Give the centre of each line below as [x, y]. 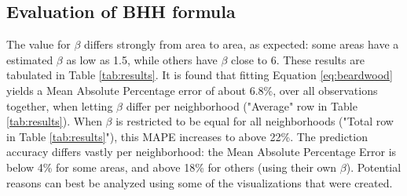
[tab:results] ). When [54, 121]
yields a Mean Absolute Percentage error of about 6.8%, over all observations [192, 90]
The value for [38, 44]
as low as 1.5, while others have [142, 59]
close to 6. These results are [298, 59]
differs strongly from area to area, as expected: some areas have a [241, 44]
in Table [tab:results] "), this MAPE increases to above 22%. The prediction [187, 136]
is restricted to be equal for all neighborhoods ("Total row [255, 121]
